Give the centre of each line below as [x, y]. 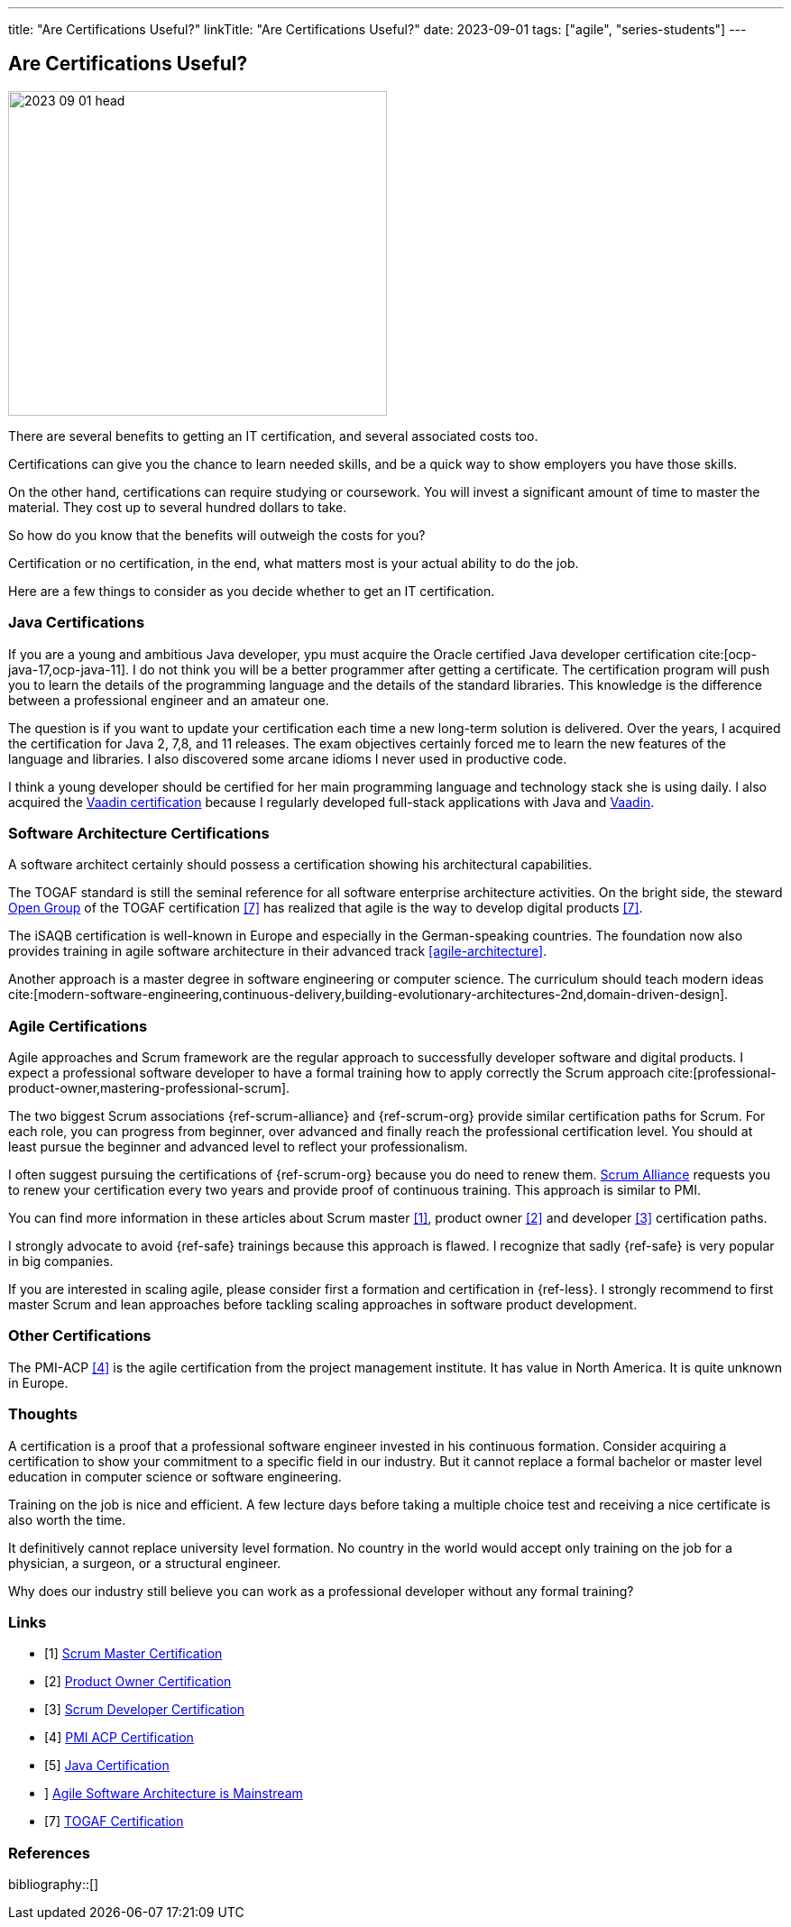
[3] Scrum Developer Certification [145, 1710]
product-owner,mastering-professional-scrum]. [149, 1088]
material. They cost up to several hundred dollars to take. [178, 507]
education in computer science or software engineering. [175, 1476]
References [49, 1853]
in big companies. [61, 1262]
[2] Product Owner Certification [138, 1682]
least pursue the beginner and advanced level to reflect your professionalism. [238, 1147]
